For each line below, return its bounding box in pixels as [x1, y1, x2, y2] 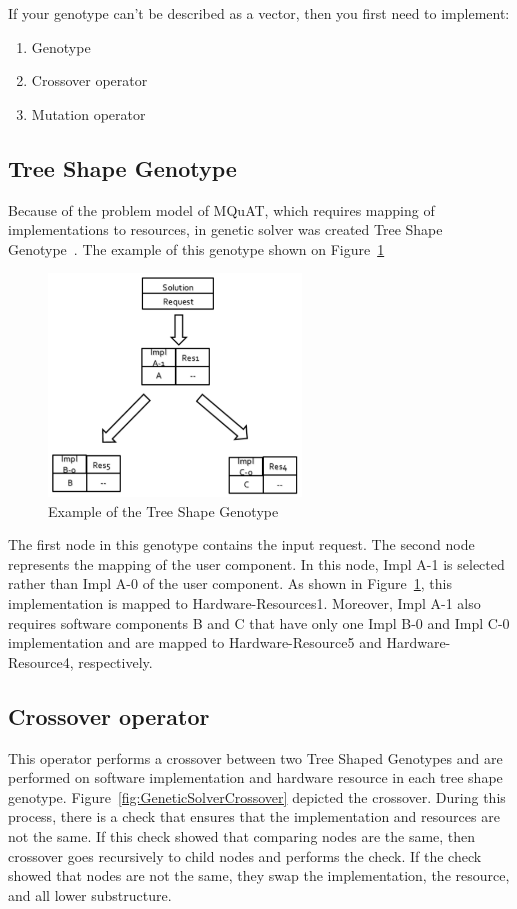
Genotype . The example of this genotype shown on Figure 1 [8, 238, 385, 259]
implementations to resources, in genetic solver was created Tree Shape [8, 219, 443, 240]
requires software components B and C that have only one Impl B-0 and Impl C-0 [8, 612, 510, 633]
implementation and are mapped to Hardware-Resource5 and [8, 632, 382, 653]
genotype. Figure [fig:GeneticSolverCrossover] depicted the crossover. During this [8, 786, 506, 807]
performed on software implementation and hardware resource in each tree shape [8, 767, 503, 788]
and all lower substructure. [8, 884, 172, 905]
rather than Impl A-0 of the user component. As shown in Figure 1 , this [8, 573, 453, 594]
